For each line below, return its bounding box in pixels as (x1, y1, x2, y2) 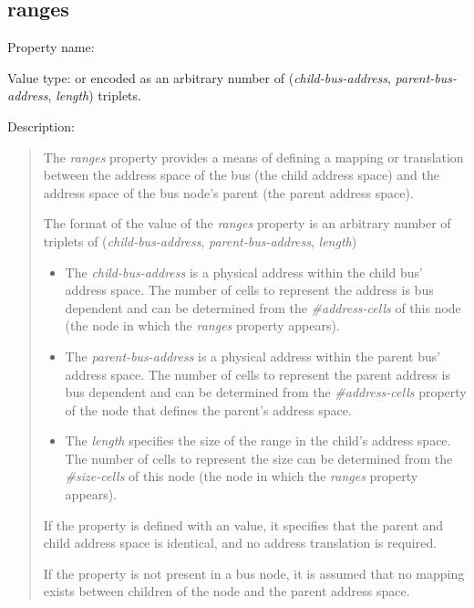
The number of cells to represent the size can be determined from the (65, 448, 453, 467)
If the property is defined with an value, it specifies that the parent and (43, 515, 444, 534)
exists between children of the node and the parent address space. (43, 582, 410, 601)
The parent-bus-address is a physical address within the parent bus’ (65, 346, 441, 365)
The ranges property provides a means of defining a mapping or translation (43, 147, 464, 166)
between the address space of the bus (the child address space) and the (43, 165, 439, 184)
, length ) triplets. (47, 86, 141, 105)
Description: (7, 116, 75, 135)
